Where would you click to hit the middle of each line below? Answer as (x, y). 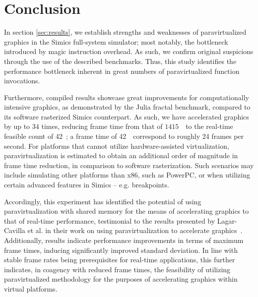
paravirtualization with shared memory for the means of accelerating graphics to (127, 211)
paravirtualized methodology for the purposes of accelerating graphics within (121, 279)
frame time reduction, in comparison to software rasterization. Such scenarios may (129, 165)
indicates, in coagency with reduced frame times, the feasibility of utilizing (117, 269)
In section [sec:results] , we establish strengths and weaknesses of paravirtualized (125, 32)
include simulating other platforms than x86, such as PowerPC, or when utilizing (127, 175)
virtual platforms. (31, 288)
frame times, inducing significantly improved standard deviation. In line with (121, 250)
